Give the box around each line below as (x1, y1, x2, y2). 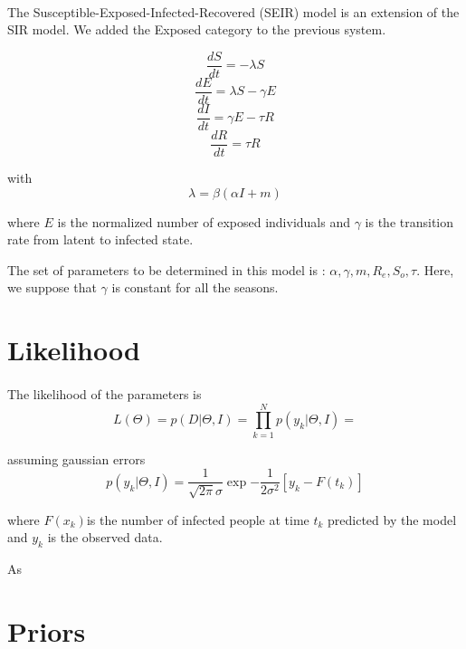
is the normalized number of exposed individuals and (57, 212, 351, 231)
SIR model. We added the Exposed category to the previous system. (7, 20, 386, 39)
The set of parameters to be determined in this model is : (7, 260, 326, 279)
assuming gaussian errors (7, 449, 146, 468)
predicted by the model (328, 510, 457, 529)
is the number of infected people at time (86, 510, 309, 529)
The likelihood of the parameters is (7, 384, 202, 403)
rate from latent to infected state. (7, 230, 194, 249)
